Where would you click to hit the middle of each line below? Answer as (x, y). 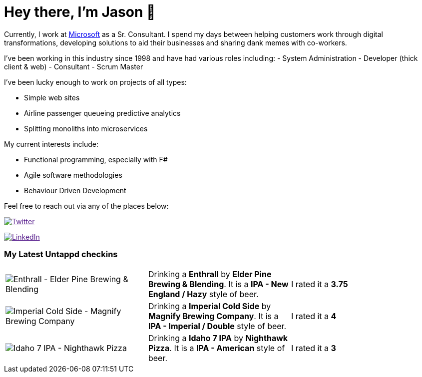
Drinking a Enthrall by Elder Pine (210, 274)
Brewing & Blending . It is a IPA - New (218, 284)
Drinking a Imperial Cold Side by (210, 306)
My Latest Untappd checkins (61, 254)
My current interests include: (51, 144)
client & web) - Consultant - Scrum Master (74, 66)
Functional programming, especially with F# (96, 159)
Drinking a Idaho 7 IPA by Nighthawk (218, 338)
